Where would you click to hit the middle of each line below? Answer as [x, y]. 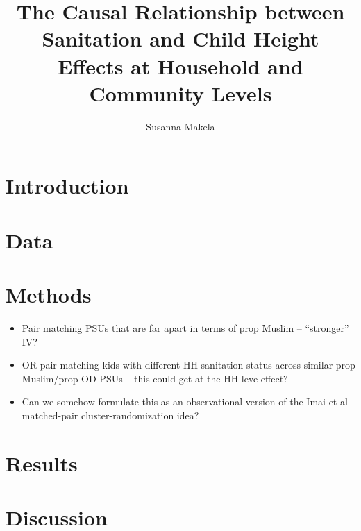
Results [42, 463]
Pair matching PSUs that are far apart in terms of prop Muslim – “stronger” [185, 327]
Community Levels [180, 93]
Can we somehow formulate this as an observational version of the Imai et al [185, 402]
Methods [49, 295]
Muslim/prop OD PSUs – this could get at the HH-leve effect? [155, 378]
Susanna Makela [180, 126]
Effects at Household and [180, 66]
